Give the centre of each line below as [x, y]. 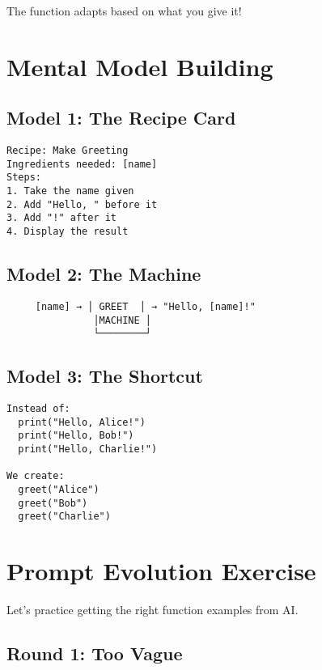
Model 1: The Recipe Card [121, 118]
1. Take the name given [70, 191]
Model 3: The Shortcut [105, 376]
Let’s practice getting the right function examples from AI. [153, 610]
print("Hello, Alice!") [82, 422]
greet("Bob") [53, 503]
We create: [36, 476]
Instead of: [38, 409]
